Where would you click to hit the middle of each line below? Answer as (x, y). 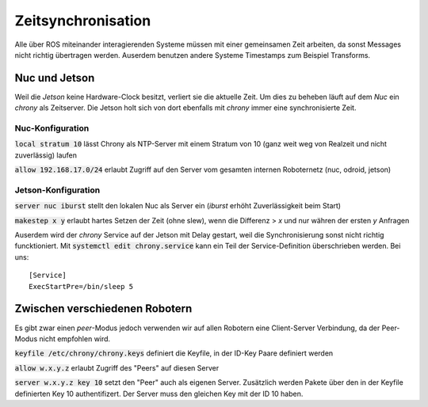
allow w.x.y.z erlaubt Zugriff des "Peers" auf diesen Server (117, 367)
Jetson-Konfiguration (57, 190)
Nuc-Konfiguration (52, 128)
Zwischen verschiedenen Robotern (103, 309)
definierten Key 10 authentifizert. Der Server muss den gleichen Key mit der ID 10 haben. (159, 394)
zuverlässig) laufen (46, 155)
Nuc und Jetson (55, 78)
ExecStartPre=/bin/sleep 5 (81, 286)
